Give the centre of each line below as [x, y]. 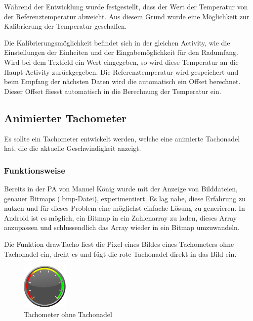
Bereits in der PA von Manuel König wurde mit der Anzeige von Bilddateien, [121, 188]
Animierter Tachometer [65, 117]
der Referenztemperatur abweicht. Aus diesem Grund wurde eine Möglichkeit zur [127, 16]
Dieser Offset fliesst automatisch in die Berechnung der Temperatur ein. [113, 91]
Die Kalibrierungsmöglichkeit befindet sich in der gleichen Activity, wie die [117, 42]
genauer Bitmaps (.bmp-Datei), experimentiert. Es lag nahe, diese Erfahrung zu [125, 198]
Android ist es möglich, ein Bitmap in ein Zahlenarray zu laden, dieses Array [121, 217]
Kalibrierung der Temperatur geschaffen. [65, 26]
